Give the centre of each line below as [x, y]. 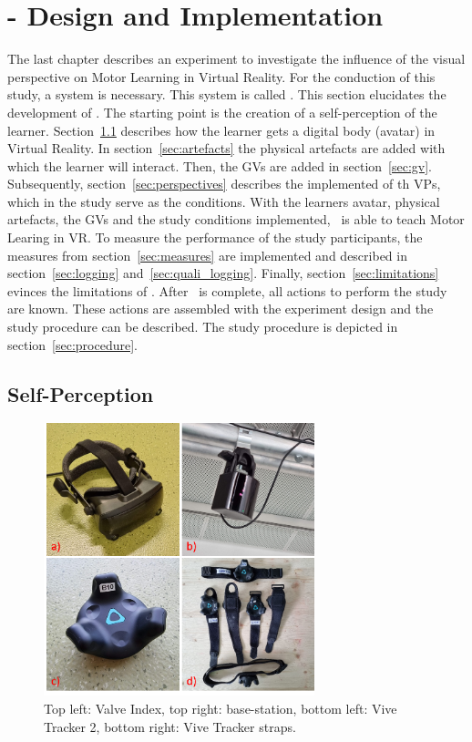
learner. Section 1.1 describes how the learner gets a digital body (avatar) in [221, 130]
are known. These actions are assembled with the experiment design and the [221, 309]
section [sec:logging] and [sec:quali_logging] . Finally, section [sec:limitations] [223, 273]
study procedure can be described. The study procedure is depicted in [203, 327]
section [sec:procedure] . [72, 344]
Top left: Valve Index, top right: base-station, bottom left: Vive [221, 708]
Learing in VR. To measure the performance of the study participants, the [215, 237]
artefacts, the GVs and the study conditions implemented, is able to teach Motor [236, 219]
